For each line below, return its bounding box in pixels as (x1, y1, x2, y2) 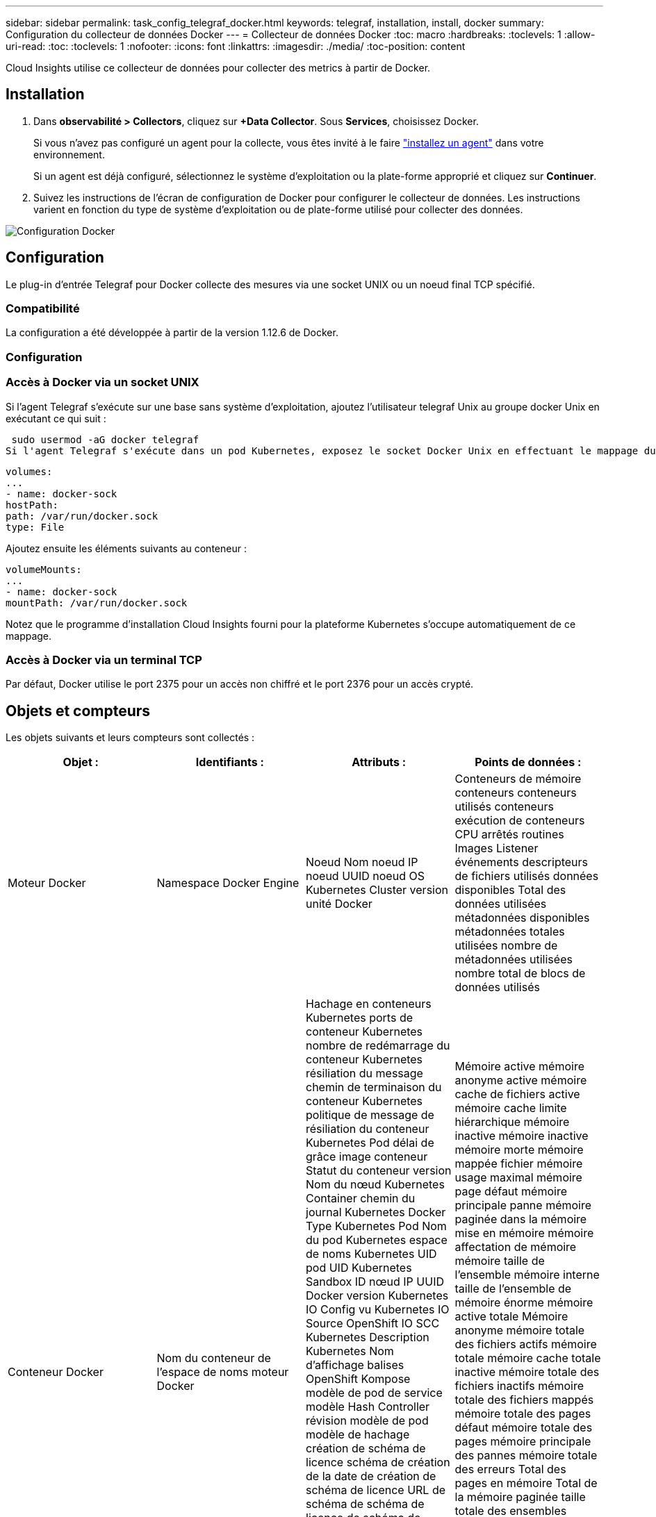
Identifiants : (195, 755, 264, 770)
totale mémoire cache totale (454, 1351, 601, 1366)
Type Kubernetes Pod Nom (306, 1219, 447, 1234)
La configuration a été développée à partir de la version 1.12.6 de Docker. (6, 326, 338, 339)
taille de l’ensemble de (454, 1282, 572, 1296)
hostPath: (6, 499, 58, 511)
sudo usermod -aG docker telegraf (11, 433, 199, 445)
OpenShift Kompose (306, 1372, 411, 1386)
